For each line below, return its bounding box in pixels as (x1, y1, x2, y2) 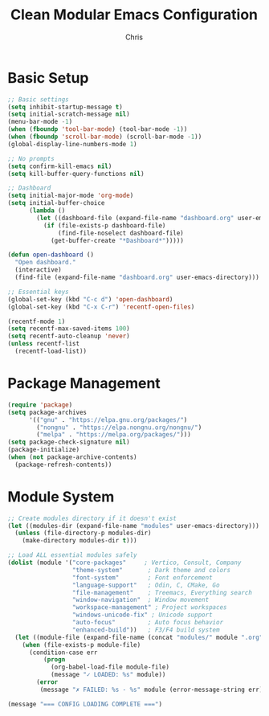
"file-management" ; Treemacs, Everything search (71, 588, 252, 596)
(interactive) (14, 266, 62, 274)
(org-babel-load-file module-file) (50, 663, 170, 672)
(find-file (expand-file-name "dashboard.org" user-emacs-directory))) (14, 273, 260, 282)
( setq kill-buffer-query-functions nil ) (7, 170, 145, 178)
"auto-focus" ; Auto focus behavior (71, 619, 224, 627)
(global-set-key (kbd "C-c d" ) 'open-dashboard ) (7, 295, 173, 303)
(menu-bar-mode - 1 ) (7, 118, 73, 126)
